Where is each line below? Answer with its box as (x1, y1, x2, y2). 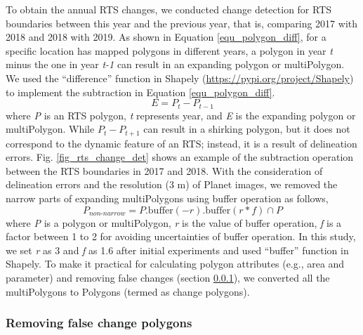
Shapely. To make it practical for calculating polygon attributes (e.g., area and (6, 256, 345, 271)
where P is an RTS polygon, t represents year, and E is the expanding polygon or (6, 107, 356, 122)
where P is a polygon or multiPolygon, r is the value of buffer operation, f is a (6, 215, 342, 230)
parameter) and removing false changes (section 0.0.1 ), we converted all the (6, 270, 330, 284)
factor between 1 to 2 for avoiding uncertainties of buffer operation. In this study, (6, 229, 356, 244)
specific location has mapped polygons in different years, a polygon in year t (6, 43, 333, 58)
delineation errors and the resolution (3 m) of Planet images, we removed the (6, 177, 338, 192)
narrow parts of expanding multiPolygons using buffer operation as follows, (6, 191, 329, 206)
